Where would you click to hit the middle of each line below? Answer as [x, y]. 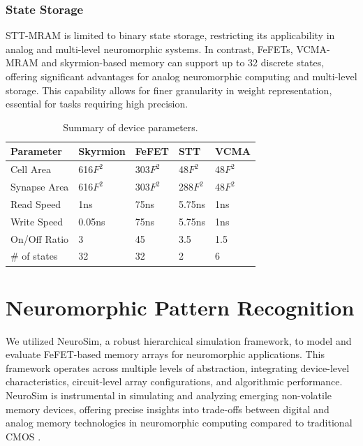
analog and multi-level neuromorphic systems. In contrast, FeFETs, [149, 49]
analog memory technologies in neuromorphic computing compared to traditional [179, 423]
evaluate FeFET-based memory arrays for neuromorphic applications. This [165, 354]
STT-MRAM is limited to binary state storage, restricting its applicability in [170, 35]
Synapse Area [40, 187]
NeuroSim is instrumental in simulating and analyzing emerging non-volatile [169, 395]
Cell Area [31, 169]
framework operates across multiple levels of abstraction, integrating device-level [178, 367]
